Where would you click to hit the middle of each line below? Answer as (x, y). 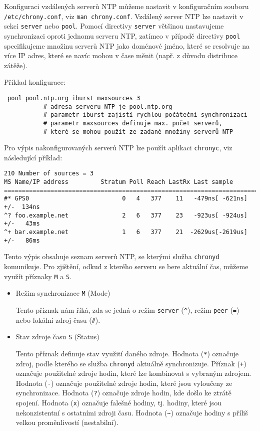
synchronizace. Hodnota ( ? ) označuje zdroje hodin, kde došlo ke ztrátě (123, 393)
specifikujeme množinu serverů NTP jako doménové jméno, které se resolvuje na (127, 45)
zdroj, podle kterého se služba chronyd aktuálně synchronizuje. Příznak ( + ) (131, 363)
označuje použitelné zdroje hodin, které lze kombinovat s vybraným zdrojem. (133, 373)
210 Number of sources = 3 (49, 174)
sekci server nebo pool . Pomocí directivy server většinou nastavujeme (114, 26)
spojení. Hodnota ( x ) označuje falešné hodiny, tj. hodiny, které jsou (118, 403)
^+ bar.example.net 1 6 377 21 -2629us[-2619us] (126, 232)
